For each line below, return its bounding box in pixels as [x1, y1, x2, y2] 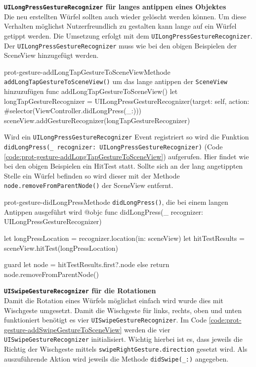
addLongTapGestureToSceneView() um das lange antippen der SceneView [4, 76, 227, 87]
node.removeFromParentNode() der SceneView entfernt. [4, 180, 173, 190]
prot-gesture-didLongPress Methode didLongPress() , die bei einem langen [4, 197, 228, 207]
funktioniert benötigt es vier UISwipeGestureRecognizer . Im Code [4, 315, 207, 325]
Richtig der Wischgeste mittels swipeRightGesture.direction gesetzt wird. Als [4, 344, 248, 354]
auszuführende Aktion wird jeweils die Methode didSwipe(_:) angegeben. [4, 353, 229, 364]
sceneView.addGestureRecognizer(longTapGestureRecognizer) [4, 115, 190, 125]
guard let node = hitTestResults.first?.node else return [4, 259, 170, 270]
